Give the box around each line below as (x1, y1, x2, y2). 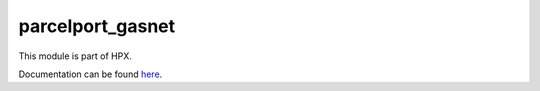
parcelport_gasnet (18, 15, 175, 37)
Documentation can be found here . (18, 68, 163, 80)
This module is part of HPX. (18, 50, 132, 62)
